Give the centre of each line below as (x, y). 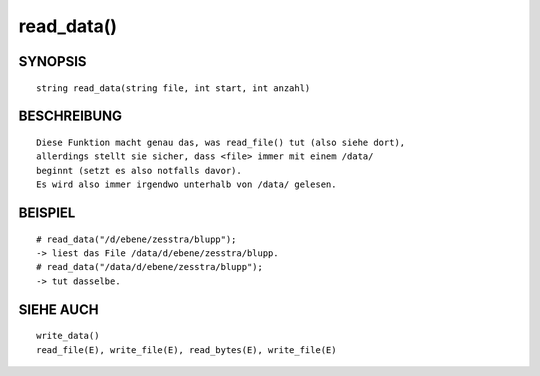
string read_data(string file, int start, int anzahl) (173, 88)
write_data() (68, 336)
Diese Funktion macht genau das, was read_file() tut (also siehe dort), (221, 142)
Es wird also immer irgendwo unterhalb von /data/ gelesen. (186, 184)
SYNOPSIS (52, 61)
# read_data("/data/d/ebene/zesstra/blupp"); (150, 267)
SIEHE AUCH (58, 309)
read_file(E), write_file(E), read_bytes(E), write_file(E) (186, 349)
